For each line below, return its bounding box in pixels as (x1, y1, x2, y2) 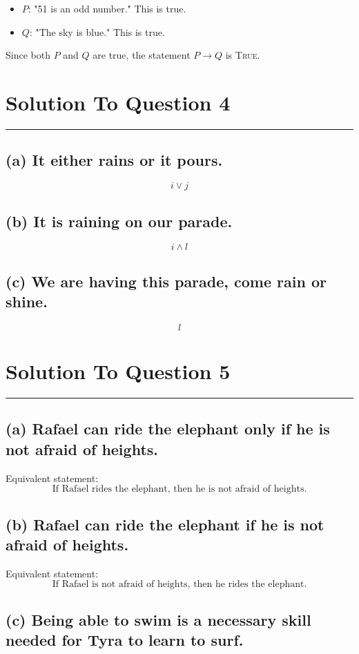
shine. (6, 291, 48, 312)
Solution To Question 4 (6, 88, 231, 116)
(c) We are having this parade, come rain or (6, 270, 327, 291)
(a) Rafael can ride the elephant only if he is (6, 418, 330, 439)
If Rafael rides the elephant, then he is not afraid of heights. (52, 484, 307, 494)
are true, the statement (93, 48, 191, 62)
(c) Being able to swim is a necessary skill (6, 608, 311, 630)
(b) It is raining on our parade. (6, 210, 233, 231)
